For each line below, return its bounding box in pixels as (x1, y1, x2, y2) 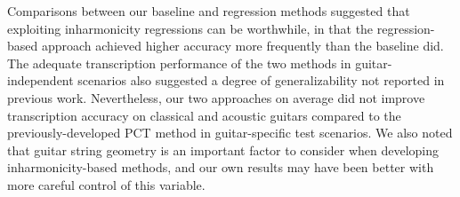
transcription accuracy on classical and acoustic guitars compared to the (7, 106, 401, 124)
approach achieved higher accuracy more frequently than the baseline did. (41, 36, 444, 55)
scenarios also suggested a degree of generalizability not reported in (77, 71, 445, 90)
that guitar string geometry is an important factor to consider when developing (7, 140, 440, 159)
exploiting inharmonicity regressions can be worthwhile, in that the (7, 19, 374, 37)
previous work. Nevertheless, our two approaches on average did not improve (7, 88, 425, 106)
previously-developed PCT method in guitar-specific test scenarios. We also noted (7, 123, 453, 142)
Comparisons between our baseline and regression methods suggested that (7, 2, 410, 20)
